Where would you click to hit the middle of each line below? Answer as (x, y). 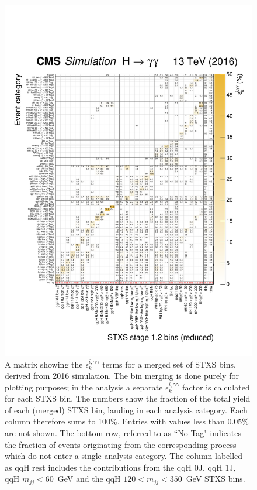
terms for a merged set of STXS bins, (169, 364)
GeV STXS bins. (216, 479)
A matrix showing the (44, 364)
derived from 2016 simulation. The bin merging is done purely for (122, 376)
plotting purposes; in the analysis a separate (84, 387)
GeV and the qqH (89, 479)
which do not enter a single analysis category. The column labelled (124, 456)
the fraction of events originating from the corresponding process (121, 444)
